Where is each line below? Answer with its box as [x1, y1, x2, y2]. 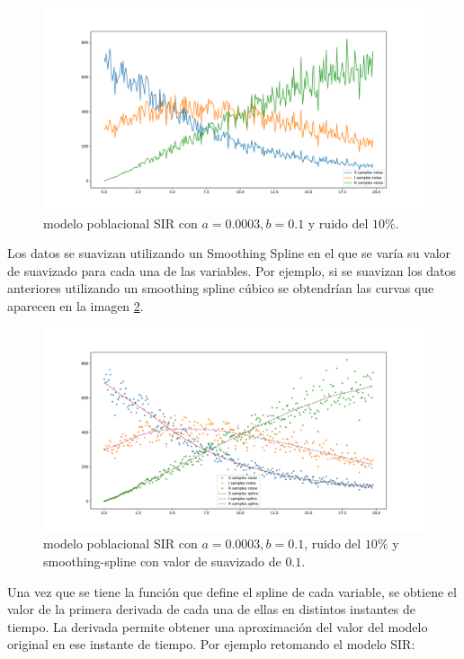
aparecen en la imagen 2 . [7, 297, 144, 316]
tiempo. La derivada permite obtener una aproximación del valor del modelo [7, 617, 428, 636]
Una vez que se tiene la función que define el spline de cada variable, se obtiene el [7, 582, 457, 601]
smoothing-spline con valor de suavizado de [43, 551, 281, 570]
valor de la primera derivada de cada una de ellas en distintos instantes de [7, 600, 415, 619]
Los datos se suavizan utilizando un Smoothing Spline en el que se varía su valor [7, 244, 451, 263]
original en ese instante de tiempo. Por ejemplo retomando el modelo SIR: [7, 635, 415, 654]
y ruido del [308, 213, 369, 232]
